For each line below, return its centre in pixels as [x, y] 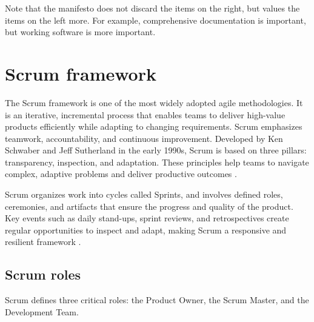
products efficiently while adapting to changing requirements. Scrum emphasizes [154, 126]
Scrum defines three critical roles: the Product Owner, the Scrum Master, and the [157, 300]
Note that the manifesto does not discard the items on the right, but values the [152, 8]
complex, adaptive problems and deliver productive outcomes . [121, 174]
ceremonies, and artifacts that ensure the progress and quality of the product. [149, 206]
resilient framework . [43, 242]
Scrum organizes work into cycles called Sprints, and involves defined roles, [144, 194]
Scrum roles [43, 274]
